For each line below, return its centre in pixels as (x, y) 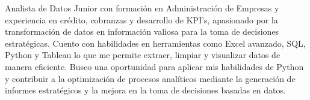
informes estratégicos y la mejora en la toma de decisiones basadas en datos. (145, 90)
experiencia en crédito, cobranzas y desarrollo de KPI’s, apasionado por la (141, 19)
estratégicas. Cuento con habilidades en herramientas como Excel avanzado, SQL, (155, 43)
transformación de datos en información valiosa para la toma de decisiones (142, 31)
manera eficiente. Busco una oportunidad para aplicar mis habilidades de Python (154, 66)
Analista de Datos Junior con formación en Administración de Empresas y (142, 8)
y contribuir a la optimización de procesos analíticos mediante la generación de (150, 78)
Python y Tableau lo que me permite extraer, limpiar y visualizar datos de (143, 55)
